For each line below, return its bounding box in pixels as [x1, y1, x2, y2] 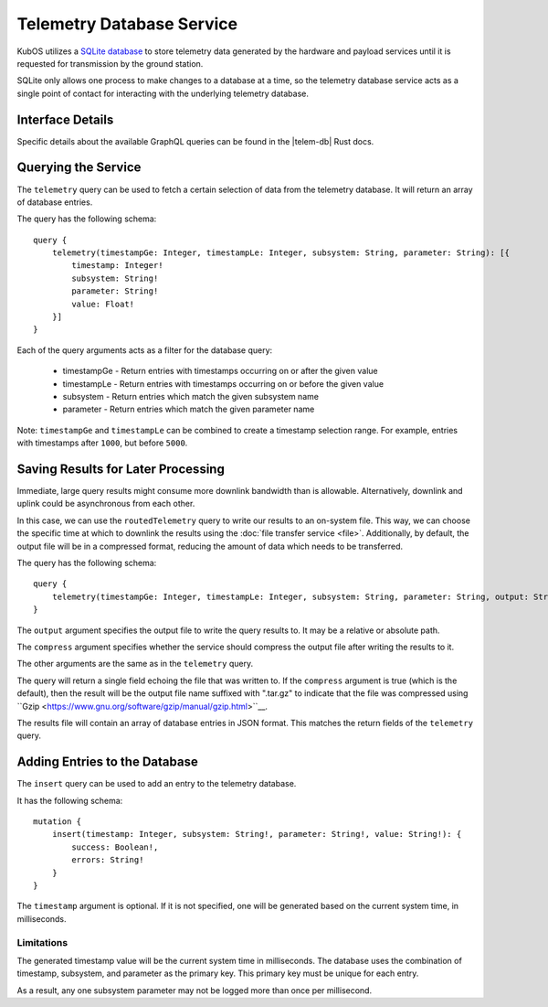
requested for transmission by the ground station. [16, 58, 204, 69]
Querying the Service [16, 160, 142, 176]
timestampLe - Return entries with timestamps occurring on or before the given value [62, 378, 384, 389]
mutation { [33, 817, 82, 827]
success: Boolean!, [71, 841, 159, 852]
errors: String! [71, 855, 144, 865]
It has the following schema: [16, 795, 123, 806]
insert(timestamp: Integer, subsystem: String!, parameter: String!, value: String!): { [51, 829, 462, 840]
